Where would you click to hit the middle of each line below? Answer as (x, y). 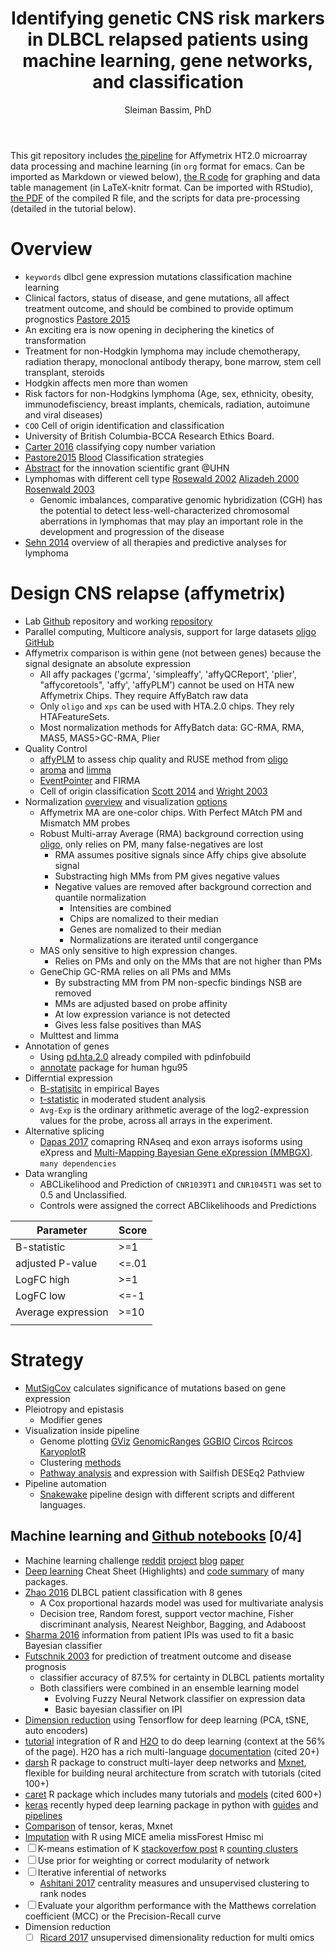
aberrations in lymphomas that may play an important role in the (171, 521)
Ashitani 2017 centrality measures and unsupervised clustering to (174, 1883)
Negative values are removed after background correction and (183, 886)
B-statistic (40, 1247)
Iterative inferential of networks (102, 1872)
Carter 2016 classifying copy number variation (120, 446)
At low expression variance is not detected (142, 1014)
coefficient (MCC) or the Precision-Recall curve (123, 1916)
